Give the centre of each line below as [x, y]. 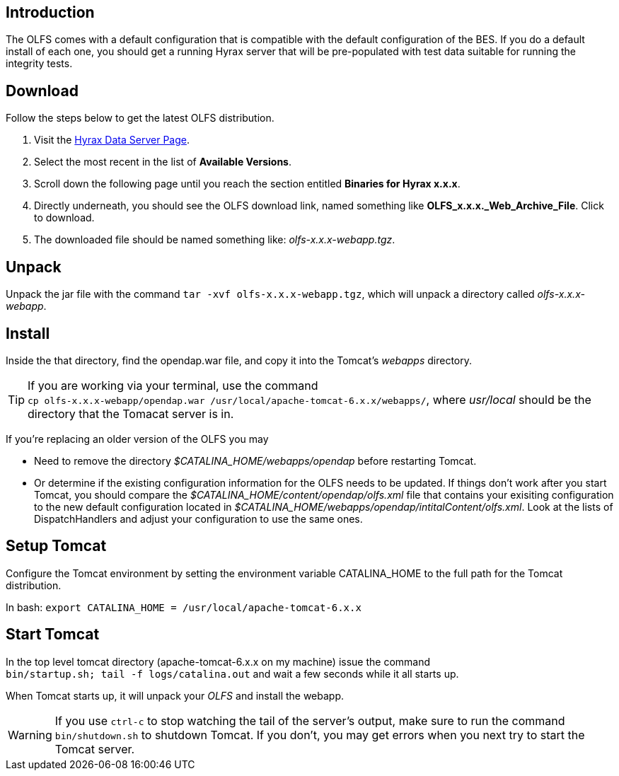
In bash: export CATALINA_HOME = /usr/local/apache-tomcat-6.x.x [184, 607]
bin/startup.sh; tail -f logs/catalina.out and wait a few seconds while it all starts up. [232, 673]
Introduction [50, 12]
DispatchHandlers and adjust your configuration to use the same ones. [198, 519]
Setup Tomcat [56, 546]
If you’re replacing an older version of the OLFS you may [137, 439]
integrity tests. [39, 64]
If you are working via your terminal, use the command [173, 385]
